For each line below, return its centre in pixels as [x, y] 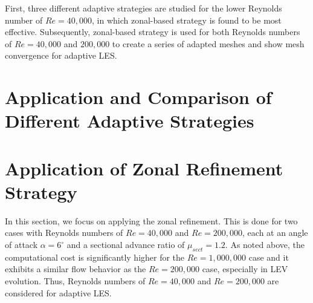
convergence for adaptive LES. [61, 55]
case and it [269, 257]
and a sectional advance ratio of [126, 245]
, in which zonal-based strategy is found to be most [187, 20]
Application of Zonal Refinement [144, 168]
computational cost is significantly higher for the [95, 257]
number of [24, 20]
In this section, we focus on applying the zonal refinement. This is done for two [151, 220]
